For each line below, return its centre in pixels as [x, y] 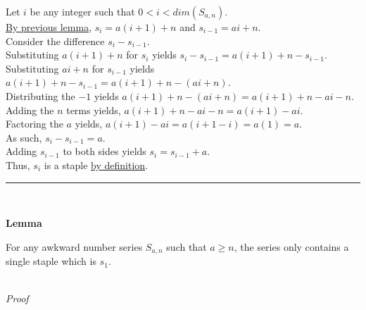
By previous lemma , [49, 27]
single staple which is [51, 261]
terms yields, [94, 110]
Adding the [30, 110]
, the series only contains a [291, 246]
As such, [24, 137]
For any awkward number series [74, 246]
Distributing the [40, 95]
